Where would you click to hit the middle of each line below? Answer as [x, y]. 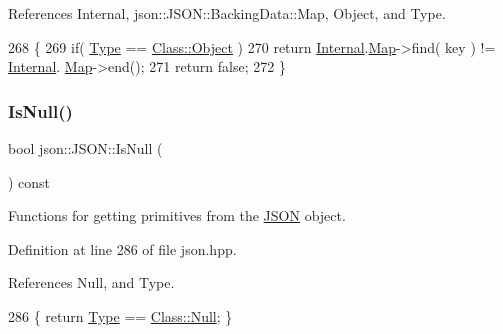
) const [29, 181]
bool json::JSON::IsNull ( [85, 148]
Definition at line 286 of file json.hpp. [122, 248]
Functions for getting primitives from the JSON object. [177, 215]
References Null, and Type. [91, 282]
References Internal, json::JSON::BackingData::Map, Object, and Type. [227, 13]
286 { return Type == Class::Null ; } [120, 315]
